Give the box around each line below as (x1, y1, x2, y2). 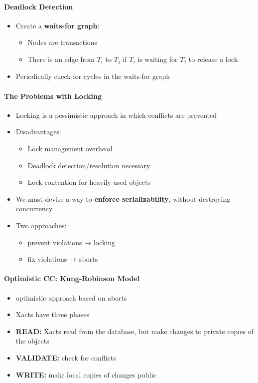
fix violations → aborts (27, 254, 98, 264)
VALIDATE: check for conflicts (15, 352, 116, 363)
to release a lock (188, 53, 238, 64)
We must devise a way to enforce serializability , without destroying (15, 193, 231, 204)
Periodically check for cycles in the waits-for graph (15, 71, 170, 81)
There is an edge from (27, 53, 95, 64)
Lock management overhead (27, 143, 113, 154)
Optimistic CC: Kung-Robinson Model (4, 273, 140, 284)
